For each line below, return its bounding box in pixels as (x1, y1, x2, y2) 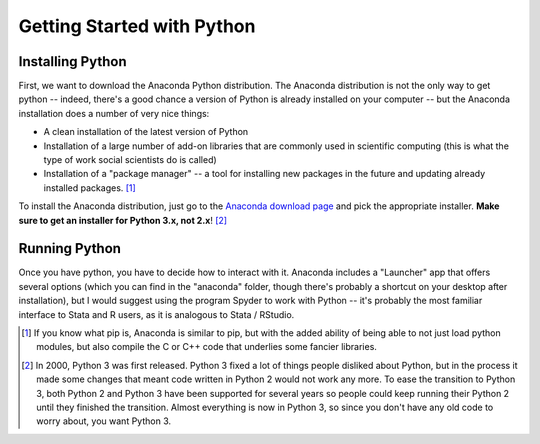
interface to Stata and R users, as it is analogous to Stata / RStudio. (18, 308, 295, 320)
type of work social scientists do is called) (43, 154, 217, 166)
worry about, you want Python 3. (36, 415, 172, 427)
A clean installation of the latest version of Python (43, 126, 249, 138)
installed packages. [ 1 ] (43, 181, 137, 194)
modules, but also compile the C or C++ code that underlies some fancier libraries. (36, 341, 377, 353)
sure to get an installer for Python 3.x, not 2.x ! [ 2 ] (18, 214, 228, 226)
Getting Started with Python (18, 15, 256, 37)
